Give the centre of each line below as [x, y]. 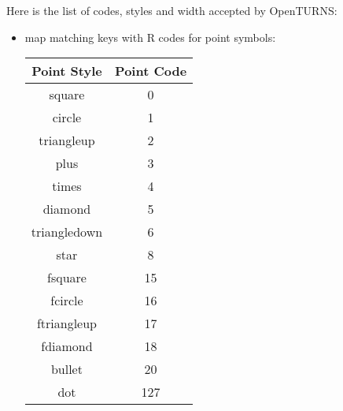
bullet [66, 369]
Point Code [151, 71]
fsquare [66, 278]
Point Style [67, 71]
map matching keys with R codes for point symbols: [150, 37]
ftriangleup [66, 323]
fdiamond [67, 346]
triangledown [67, 232]
